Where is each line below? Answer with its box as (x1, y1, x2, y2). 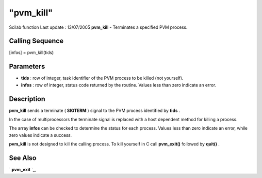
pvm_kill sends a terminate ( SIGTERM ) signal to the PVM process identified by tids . (9, 107, 180, 113)
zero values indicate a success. (9, 132, 72, 138)
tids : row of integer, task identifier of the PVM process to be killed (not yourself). (21, 75, 184, 81)
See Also (9, 154, 36, 162)
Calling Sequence (9, 37, 64, 45)
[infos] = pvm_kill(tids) (9, 50, 54, 55)
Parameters (9, 62, 45, 71)
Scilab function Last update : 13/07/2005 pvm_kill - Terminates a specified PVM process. (9, 24, 188, 30)
